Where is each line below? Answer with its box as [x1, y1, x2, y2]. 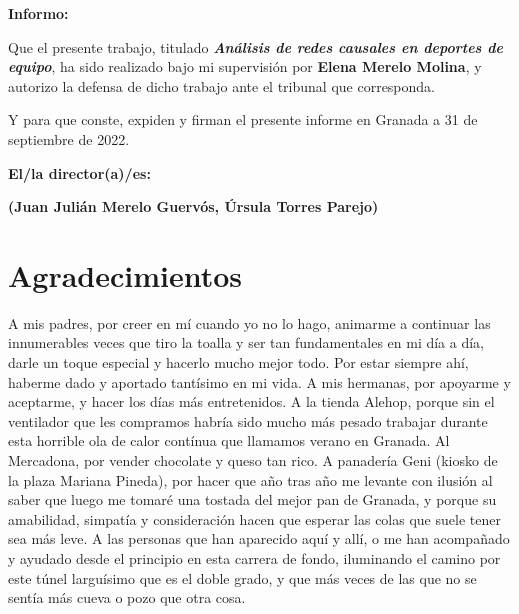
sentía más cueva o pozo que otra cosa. [8, 587, 246, 608]
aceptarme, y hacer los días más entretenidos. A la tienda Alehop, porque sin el [8, 391, 495, 412]
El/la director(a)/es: [8, 162, 151, 183]
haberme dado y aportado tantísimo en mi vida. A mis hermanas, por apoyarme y [8, 371, 511, 392]
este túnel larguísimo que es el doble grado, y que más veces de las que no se [8, 567, 477, 588]
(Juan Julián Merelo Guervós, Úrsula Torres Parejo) [8, 196, 379, 217]
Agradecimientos [8, 254, 243, 295]
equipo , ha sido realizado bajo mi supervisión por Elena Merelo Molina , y [8, 56, 482, 77]
